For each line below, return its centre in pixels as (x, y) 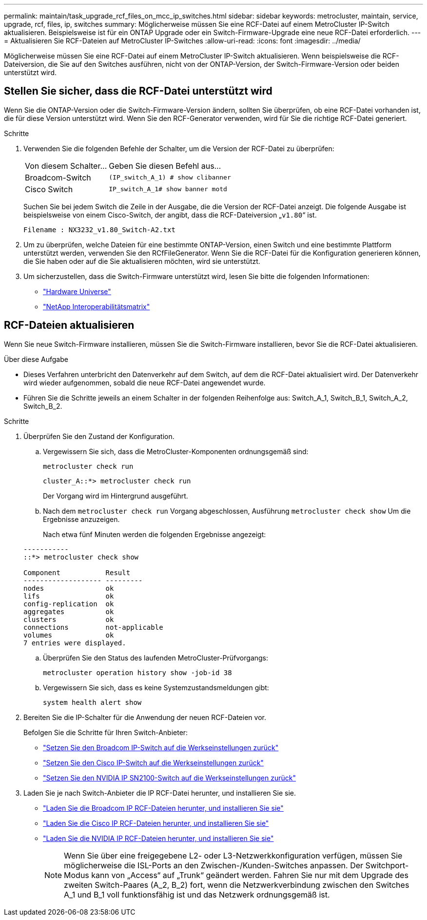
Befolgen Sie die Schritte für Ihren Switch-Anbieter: (106, 732)
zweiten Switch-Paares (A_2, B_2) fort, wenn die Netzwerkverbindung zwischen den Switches (237, 885)
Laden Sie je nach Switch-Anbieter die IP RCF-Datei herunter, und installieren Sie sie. (160, 793)
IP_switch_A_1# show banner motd (168, 189)
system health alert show (92, 702)
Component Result (77, 572)
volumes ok (69, 635)
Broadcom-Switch (58, 177)
